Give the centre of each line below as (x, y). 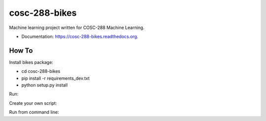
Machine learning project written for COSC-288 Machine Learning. (77, 28)
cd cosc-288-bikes (41, 71)
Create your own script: (33, 103)
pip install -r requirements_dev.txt (55, 78)
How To (21, 50)
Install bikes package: (31, 62)
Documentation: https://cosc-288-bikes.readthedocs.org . (80, 36)
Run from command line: (34, 112)
